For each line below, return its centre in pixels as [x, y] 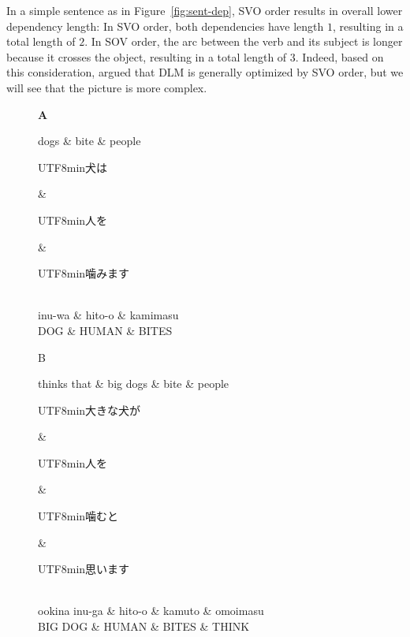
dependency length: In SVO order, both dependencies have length [165, 26]
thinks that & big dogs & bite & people [134, 384]
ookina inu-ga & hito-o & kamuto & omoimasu [151, 611]
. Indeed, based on [339, 56]
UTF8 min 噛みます [84, 273]
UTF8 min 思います [84, 569]
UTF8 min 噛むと [78, 516]
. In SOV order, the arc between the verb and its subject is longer [244, 41]
